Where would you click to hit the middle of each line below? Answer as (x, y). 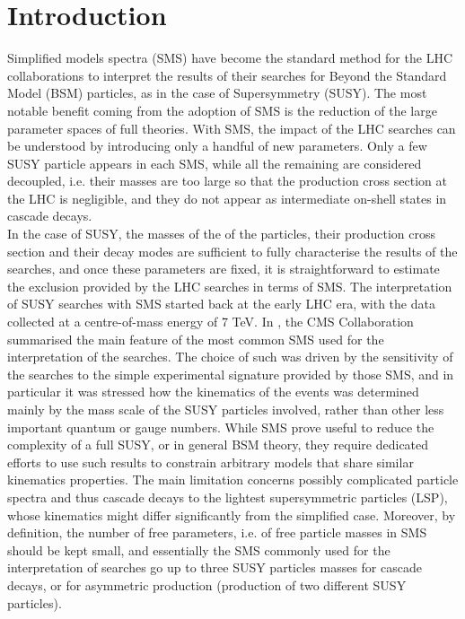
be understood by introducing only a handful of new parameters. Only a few (217, 146)
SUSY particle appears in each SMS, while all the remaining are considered (215, 163)
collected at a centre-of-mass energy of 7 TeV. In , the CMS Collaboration (211, 322)
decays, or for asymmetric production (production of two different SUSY (207, 584)
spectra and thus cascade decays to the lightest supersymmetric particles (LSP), (228, 497)
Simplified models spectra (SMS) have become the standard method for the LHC (230, 58)
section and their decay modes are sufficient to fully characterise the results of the (232, 251)
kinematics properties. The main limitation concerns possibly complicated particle (233, 480)
